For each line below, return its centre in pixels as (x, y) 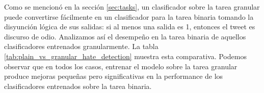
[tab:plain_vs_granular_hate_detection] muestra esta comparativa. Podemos (125, 56)
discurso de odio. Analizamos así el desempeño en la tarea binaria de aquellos (125, 36)
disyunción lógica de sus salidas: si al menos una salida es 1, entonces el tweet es (130, 27)
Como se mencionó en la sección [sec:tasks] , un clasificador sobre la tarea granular (132, 7)
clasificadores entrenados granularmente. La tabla (81, 46)
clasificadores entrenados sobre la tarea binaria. (78, 86)
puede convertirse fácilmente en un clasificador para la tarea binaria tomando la (129, 16)
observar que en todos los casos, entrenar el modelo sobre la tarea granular (121, 66)
